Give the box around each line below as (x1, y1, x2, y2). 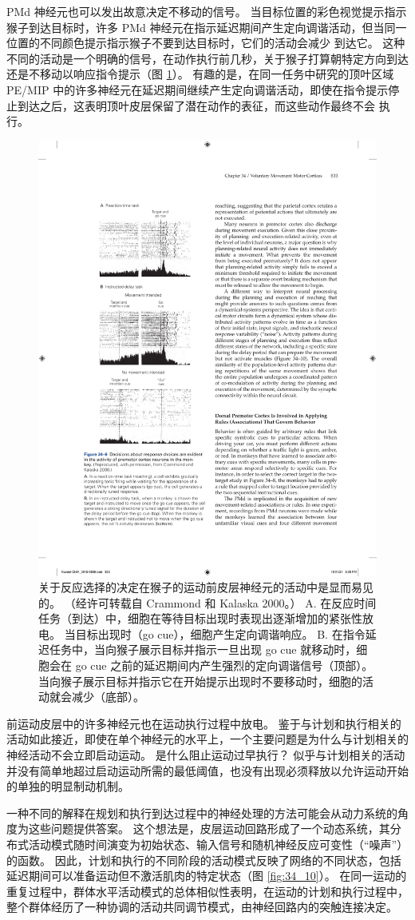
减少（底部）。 (71, 688, 144, 705)
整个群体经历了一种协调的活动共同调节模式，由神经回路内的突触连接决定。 (6, 898, 397, 915)
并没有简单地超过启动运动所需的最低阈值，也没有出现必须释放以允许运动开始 (6, 762, 409, 779)
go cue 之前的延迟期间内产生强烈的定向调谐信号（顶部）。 (75, 657, 373, 674)
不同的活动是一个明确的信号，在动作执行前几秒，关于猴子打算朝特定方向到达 (6, 50, 409, 66)
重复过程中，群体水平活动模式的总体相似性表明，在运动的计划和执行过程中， (6, 882, 409, 899)
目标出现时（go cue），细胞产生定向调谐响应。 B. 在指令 (75, 625, 366, 642)
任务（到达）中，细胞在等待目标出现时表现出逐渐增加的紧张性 (38, 610, 362, 627)
